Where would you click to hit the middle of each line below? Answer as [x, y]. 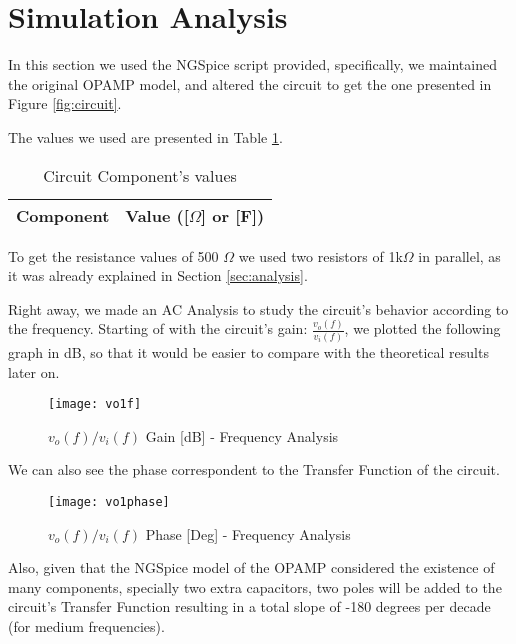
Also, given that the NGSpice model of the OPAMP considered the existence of [251, 567]
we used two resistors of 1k [320, 255]
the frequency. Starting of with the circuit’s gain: [158, 328]
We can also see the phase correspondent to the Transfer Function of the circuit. [254, 469]
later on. [34, 371]
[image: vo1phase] [109, 501]
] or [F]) [233, 215]
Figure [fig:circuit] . [65, 103]
